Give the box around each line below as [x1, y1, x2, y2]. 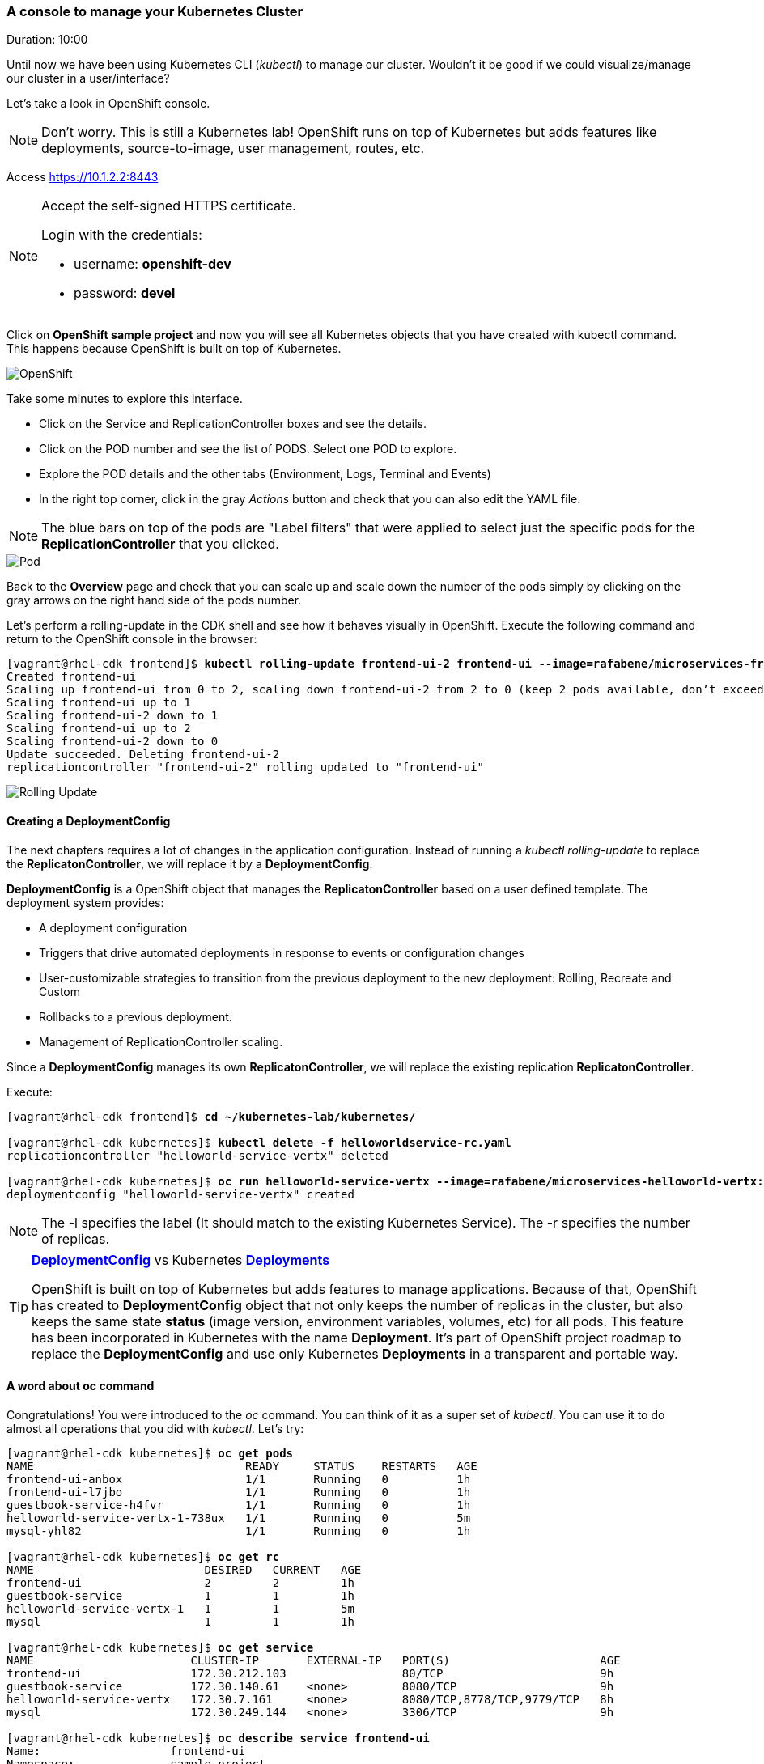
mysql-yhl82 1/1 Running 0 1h [6, 1524, 471, 1537]
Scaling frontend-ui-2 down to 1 [6, 709, 219, 723]
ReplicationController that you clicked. [41, 536, 279, 553]
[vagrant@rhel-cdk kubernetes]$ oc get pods [6, 1446, 294, 1460]
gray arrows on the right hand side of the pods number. [6, 593, 302, 608]
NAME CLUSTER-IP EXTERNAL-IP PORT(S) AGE [6, 1653, 621, 1667]
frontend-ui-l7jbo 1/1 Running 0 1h [6, 1485, 471, 1499]
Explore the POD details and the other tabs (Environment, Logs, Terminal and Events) [39, 467, 491, 481]
